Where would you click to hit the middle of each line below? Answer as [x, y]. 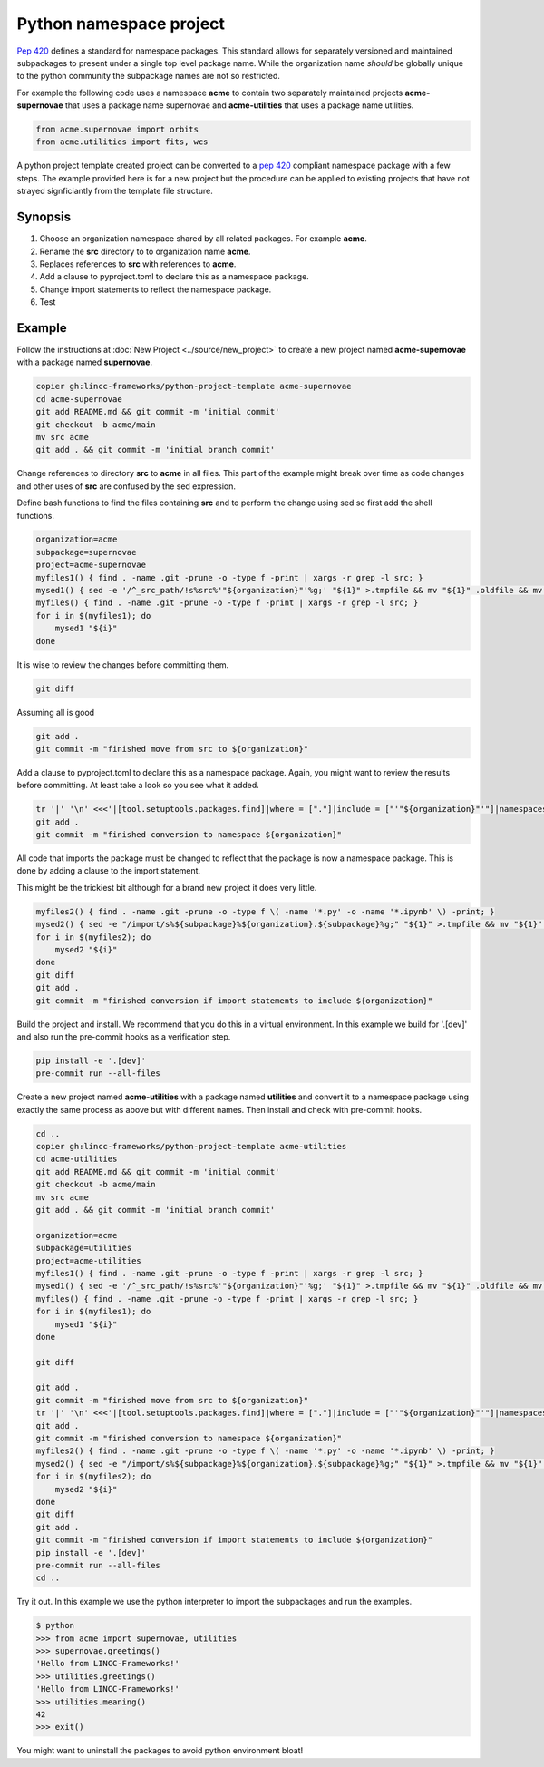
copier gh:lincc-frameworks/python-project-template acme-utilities [191, 1147]
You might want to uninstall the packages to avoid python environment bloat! [160, 1751]
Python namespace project [121, 24]
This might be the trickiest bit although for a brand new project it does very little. [167, 887]
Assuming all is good [56, 712]
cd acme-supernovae [79, 399]
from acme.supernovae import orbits [117, 130]
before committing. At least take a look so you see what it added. [138, 786]
